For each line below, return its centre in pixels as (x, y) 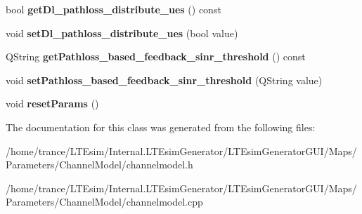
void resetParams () (52, 103)
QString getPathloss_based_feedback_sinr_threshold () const (156, 56)
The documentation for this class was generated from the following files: (161, 127)
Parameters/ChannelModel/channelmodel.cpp (104, 202)
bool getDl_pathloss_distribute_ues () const (114, 9)
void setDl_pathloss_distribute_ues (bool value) (122, 33)
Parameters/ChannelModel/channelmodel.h (99, 165)
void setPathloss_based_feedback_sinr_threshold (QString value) (164, 80)
